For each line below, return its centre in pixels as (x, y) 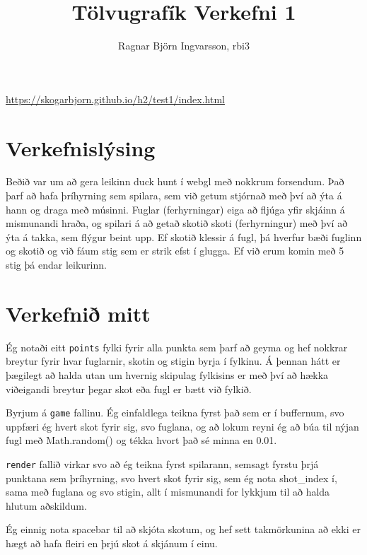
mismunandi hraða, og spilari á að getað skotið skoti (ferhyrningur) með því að (177, 223)
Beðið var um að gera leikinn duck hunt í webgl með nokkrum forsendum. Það (175, 181)
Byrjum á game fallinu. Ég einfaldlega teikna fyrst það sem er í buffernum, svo (175, 413)
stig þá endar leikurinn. (56, 264)
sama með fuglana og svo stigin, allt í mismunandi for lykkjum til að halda (168, 492)
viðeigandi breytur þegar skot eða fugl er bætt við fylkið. (129, 388)
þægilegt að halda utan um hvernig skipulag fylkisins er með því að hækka (167, 374)
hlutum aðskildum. (46, 505)
